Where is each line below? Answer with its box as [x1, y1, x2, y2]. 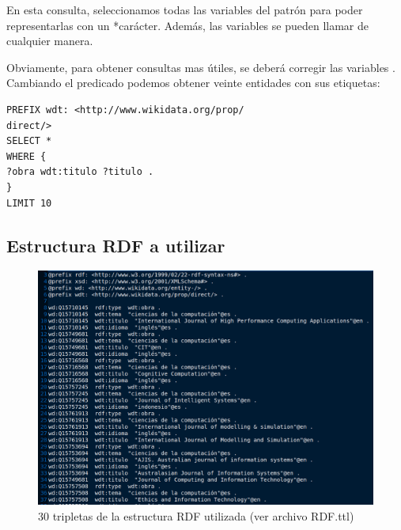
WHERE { [6, 150, 47, 162]
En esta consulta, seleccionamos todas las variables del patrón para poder [6, 2, 363, 17]
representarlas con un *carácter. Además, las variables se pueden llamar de [6, 17, 369, 33]
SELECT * [6, 135, 52, 147]
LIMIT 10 [6, 197, 52, 209]
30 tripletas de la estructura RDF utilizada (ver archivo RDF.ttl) [38, 507, 354, 524]
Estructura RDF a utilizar [6, 233, 225, 257]
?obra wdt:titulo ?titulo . [6, 166, 154, 178]
